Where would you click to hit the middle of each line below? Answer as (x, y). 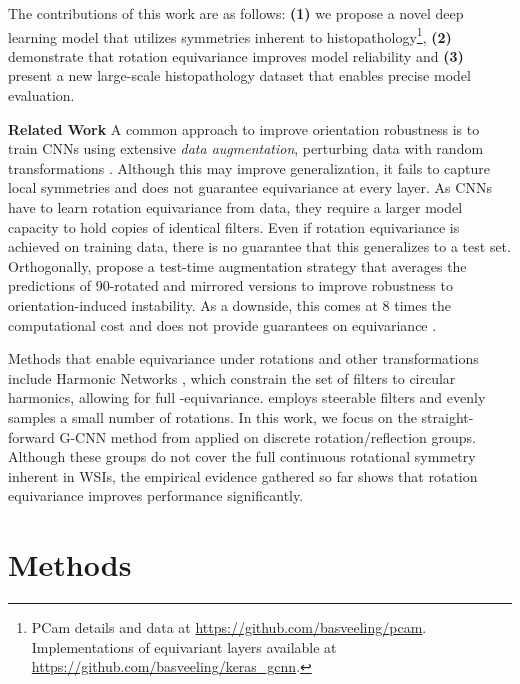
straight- (447, 416)
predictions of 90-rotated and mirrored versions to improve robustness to (230, 285)
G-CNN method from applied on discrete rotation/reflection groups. (268, 436)
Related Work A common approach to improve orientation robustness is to (244, 128)
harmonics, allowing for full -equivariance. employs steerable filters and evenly (247, 397)
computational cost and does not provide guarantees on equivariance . (222, 324)
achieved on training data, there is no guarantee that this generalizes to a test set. (259, 246)
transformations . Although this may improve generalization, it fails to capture (249, 167)
